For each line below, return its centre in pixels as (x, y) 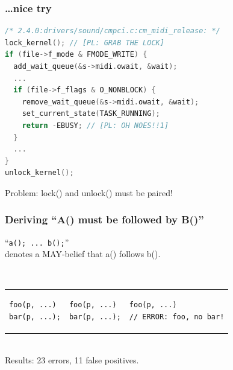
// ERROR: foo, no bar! (177, 317)
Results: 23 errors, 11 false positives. (72, 359)
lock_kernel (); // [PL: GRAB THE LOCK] (85, 43)
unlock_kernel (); (39, 173)
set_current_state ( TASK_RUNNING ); (91, 114)
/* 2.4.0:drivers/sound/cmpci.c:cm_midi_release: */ (113, 31)
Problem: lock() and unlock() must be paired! (89, 192)
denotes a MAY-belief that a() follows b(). (83, 254)
